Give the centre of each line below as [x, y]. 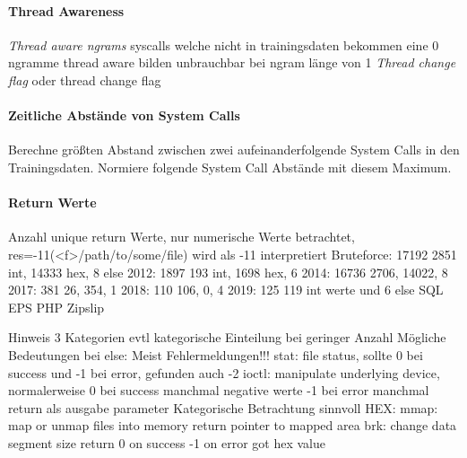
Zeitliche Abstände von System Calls [124, 115]
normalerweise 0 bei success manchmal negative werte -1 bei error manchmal [219, 390]
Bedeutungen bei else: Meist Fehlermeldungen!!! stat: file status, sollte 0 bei [216, 354]
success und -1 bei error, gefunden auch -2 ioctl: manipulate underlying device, [224, 372]
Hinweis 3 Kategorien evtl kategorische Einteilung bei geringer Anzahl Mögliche [227, 337]
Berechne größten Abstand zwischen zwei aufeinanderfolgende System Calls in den [234, 150]
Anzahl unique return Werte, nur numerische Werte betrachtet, [182, 237]
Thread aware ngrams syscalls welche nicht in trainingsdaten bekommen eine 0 [224, 44]
